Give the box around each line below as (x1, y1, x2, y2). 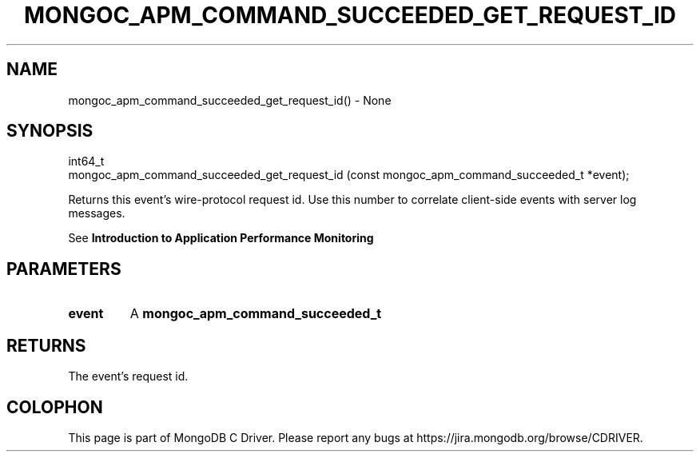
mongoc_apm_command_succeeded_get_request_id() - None (68, 93, 392, 107)
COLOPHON (6, 396, 103, 417)
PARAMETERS (6, 258, 121, 279)
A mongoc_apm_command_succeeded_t (129, 305, 382, 322)
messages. (68, 206, 125, 221)
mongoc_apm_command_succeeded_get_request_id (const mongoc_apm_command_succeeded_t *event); (68, 168, 630, 182)
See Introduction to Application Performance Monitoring (68, 231, 374, 245)
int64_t (68, 154, 105, 169)
